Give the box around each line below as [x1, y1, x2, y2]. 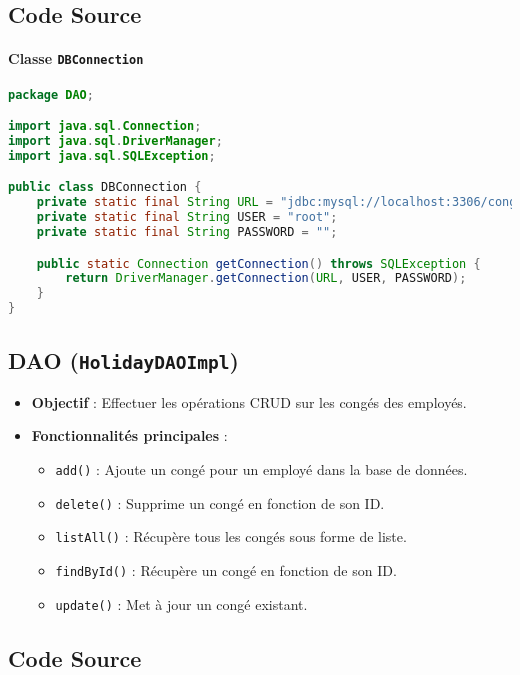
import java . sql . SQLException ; [8, 148, 216, 163]
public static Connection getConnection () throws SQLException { [36, 256, 481, 271]
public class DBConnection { [8, 180, 202, 195]
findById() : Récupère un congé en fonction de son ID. [55, 560, 397, 581]
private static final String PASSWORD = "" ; [36, 225, 338, 240]
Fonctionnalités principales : [31, 425, 228, 446]
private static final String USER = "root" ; [36, 210, 338, 225]
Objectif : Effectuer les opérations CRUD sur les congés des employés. [31, 391, 467, 412]
